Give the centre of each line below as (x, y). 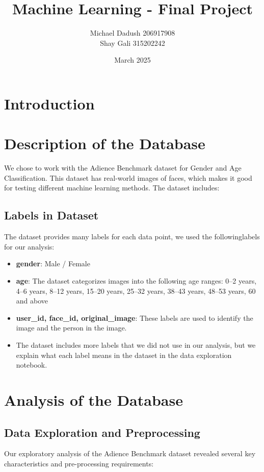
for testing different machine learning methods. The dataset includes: (112, 188)
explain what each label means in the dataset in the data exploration (124, 355)
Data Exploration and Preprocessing (102, 432)
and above (32, 301)
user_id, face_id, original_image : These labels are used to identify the (135, 317)
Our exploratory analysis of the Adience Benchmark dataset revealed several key (130, 453)
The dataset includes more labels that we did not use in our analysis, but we (136, 344)
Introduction (49, 103)
